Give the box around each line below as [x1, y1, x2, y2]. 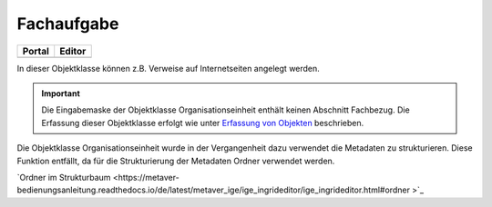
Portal [22, 44, 50, 57]
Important [41, 87, 81, 99]
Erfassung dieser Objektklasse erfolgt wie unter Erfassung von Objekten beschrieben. [41, 117, 364, 128]
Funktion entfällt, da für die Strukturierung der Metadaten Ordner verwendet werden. [16, 155, 335, 166]
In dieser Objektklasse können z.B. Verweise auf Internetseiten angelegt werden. [16, 63, 321, 74]
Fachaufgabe [16, 14, 119, 34]
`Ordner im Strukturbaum [16, 172, 111, 182]
